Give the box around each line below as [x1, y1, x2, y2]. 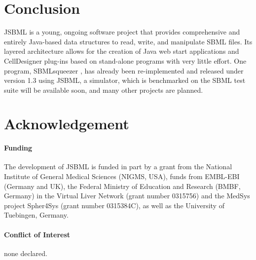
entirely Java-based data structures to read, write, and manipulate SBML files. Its [4, 36, 253, 46]
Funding [4, 143, 33, 153]
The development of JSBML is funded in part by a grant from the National [4, 161, 232, 172]
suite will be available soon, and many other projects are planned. [4, 84, 203, 95]
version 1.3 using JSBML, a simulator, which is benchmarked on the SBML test [4, 75, 246, 85]
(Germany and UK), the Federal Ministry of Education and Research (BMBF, [4, 181, 241, 191]
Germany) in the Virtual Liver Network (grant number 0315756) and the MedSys [4, 190, 250, 201]
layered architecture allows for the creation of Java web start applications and [4, 46, 239, 56]
